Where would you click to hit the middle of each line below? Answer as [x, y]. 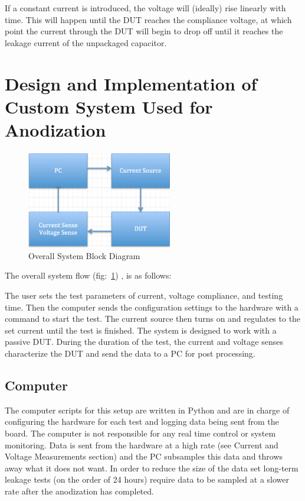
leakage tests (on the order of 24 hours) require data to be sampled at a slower [147, 479]
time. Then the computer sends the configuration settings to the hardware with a [152, 307]
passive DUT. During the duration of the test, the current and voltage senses [144, 342]
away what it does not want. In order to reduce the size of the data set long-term [152, 468]
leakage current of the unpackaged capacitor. [86, 42]
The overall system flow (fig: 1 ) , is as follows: [88, 275]
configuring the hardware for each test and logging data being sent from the [142, 421]
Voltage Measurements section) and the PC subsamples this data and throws [144, 456]
